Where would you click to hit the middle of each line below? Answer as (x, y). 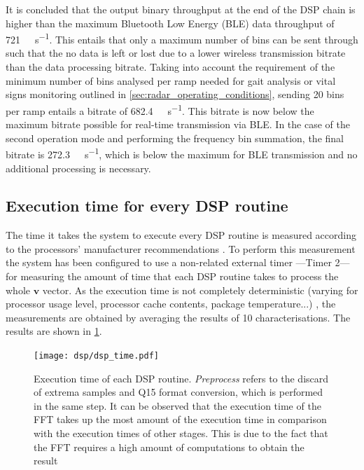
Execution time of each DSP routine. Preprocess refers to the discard (181, 378)
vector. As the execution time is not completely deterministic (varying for (200, 290)
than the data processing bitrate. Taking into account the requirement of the (170, 67)
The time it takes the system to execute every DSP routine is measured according (181, 235)
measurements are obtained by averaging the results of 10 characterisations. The (178, 317)
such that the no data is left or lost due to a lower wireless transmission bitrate (176, 53)
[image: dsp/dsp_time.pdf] (96, 356)
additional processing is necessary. (78, 168)
